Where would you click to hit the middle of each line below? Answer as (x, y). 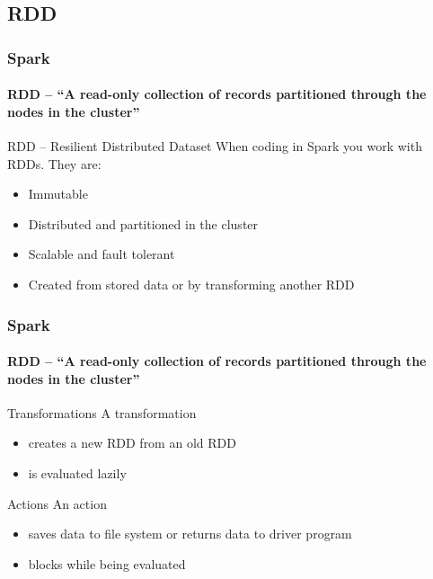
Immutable (58, 194)
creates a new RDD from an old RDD (132, 443)
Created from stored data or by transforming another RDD (191, 284)
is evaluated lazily (77, 473)
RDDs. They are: (54, 163)
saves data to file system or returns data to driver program (190, 534)
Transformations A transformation (102, 412)
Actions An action (57, 503)
